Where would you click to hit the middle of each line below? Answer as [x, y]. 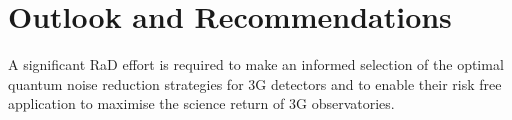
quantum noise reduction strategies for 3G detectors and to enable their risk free [255, 83]
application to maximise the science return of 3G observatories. [201, 103]
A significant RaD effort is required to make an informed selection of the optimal [256, 64]
